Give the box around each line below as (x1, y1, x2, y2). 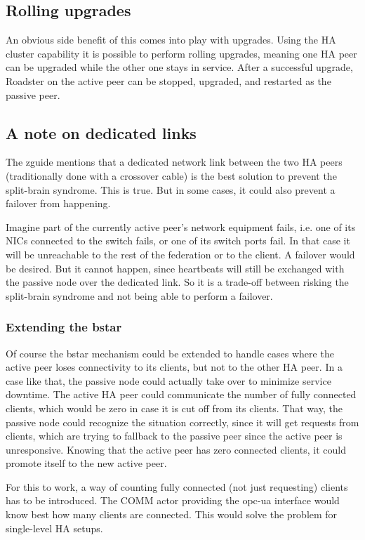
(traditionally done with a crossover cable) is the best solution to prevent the (6, 168, 337, 183)
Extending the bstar (6, 318, 122, 336)
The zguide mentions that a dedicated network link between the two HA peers (6, 154, 343, 169)
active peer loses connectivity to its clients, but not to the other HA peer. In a (6, 360, 343, 374)
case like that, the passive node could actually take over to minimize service (6, 373, 331, 388)
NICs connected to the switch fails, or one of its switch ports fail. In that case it (6, 233, 350, 248)
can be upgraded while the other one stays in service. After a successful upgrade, (6, 60, 353, 74)
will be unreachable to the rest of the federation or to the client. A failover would (6, 246, 355, 261)
